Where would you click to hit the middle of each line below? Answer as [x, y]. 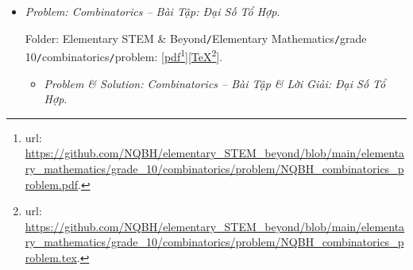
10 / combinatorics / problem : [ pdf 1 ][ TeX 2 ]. [124, 55]
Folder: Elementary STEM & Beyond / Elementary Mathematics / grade [196, 38]
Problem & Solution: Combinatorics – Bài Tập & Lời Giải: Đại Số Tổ [215, 83]
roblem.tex [51, 257]
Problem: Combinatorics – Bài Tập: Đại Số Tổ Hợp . [152, 11]
